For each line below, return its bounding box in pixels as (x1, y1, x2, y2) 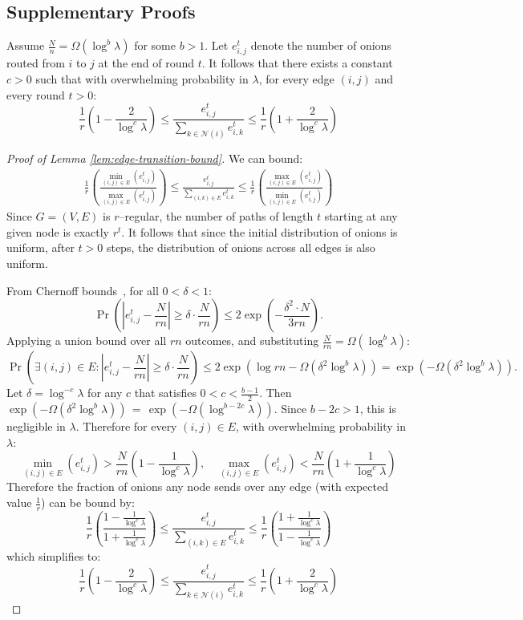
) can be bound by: (41, 494, 135, 511)
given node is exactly (6, 223, 110, 240)
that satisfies (134, 384, 197, 401)
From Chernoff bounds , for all (6, 282, 159, 298)
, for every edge (258, 70, 334, 87)
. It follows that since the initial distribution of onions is (121, 223, 398, 240)
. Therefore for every (75, 418, 177, 435)
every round (6, 86, 65, 103)
